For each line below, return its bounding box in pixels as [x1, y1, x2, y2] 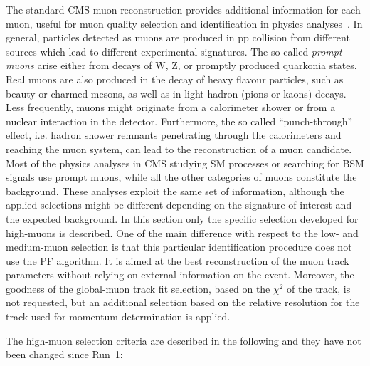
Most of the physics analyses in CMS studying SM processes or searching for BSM [6, 155, 364, 170]
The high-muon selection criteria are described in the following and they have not [6, 333, 361, 347]
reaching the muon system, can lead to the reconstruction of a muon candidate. [6, 141, 352, 156]
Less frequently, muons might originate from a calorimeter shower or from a [6, 100, 336, 115]
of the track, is [287, 281, 351, 296]
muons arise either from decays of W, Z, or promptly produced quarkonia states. [6, 58, 357, 73]
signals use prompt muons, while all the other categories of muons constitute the [6, 169, 357, 184]
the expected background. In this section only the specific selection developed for [6, 211, 359, 226]
